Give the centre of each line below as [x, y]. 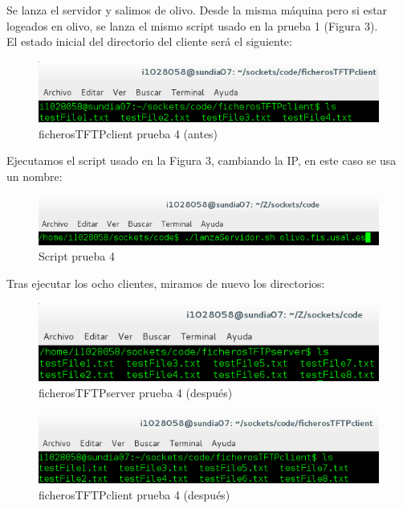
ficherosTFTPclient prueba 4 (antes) [128, 133]
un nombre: [35, 176]
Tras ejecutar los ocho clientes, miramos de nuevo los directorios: [166, 283]
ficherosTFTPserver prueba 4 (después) [136, 392]
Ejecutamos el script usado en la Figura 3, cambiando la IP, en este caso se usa [201, 160]
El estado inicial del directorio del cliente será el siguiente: [149, 41]
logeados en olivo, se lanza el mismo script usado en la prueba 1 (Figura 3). [192, 25]
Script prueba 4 [77, 256]
